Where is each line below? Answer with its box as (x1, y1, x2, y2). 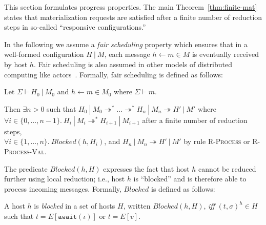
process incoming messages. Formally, (4, 183, 121, 194)
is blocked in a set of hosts (34, 200, 115, 211)
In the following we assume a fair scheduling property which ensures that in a (4, 38, 248, 49)
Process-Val (4, 146, 45, 156)
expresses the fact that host (103, 163, 190, 174)
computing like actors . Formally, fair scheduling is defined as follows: (4, 69, 223, 79)
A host (4, 200, 25, 211)
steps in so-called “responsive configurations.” (4, 22, 146, 32)
